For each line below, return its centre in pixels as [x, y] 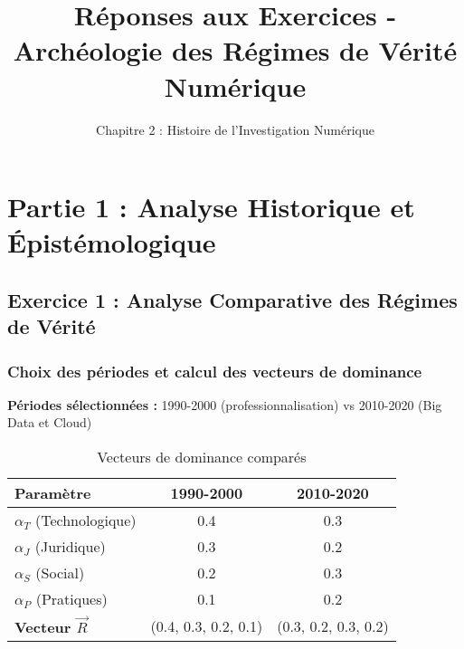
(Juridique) [70, 547]
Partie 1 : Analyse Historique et [211, 207]
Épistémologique [112, 242]
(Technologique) [86, 520]
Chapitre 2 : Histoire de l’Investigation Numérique [235, 129]
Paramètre [53, 493]
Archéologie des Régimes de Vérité [235, 50]
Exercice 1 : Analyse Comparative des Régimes [232, 299]
